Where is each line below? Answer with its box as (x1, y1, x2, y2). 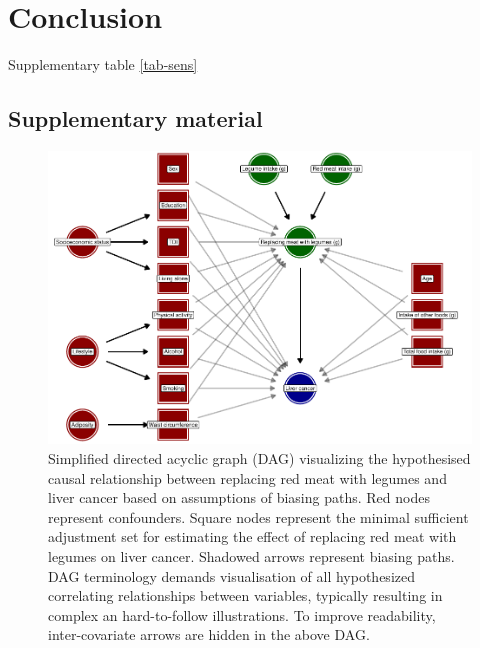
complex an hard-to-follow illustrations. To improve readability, (48, 604, 436, 625)
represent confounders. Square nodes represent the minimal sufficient (48, 506, 469, 527)
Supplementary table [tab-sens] (8, 54, 198, 75)
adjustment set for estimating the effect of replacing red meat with (48, 526, 457, 547)
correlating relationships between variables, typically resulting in (48, 585, 443, 606)
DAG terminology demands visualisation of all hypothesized (48, 565, 415, 586)
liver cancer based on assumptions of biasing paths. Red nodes (48, 487, 430, 508)
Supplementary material (8, 103, 263, 134)
